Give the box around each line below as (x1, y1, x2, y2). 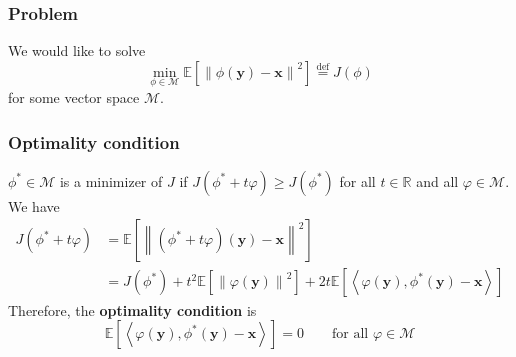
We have (8, 195, 60, 216)
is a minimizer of (59, 170, 163, 191)
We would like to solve (8, 40, 146, 61)
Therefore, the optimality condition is (8, 299, 257, 320)
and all (416, 170, 459, 191)
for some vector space (8, 87, 140, 108)
